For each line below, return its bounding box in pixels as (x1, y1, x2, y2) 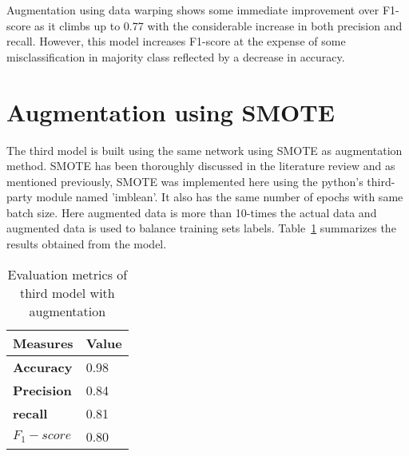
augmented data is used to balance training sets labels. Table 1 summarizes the (6, 220, 396, 236)
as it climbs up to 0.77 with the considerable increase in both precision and (34, 17, 403, 34)
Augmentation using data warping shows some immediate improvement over (6, 2, 379, 18)
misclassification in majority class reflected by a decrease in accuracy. (6, 48, 345, 65)
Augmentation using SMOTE (6, 95, 335, 128)
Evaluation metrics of (7, 264, 128, 284)
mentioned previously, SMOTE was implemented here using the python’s (6, 172, 363, 189)
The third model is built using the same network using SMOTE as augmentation (6, 141, 403, 158)
